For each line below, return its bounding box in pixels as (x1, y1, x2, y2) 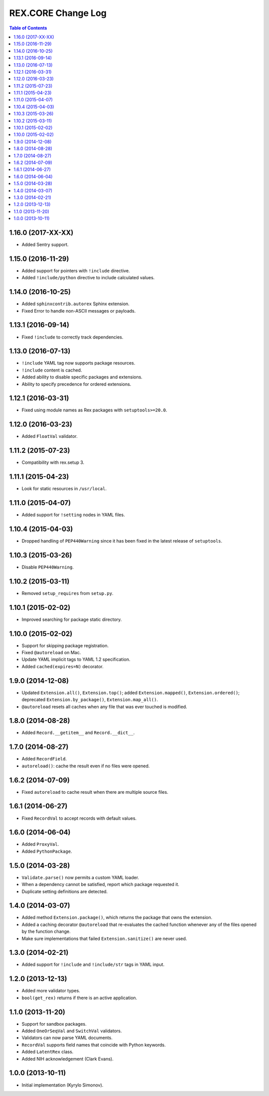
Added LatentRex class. (21, 1049, 74, 1055)
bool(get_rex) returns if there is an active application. (21, 995, 137, 1001)
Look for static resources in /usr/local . (21, 486, 107, 492)
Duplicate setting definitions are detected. (21, 888, 108, 895)
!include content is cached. (21, 367, 82, 373)
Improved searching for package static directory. (21, 616, 122, 622)
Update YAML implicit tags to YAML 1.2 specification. (21, 656, 131, 663)
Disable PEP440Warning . (21, 564, 74, 570)
